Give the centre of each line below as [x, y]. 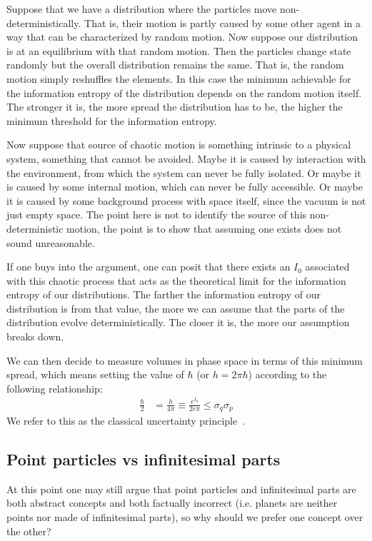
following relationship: [55, 388]
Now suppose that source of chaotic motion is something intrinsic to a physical [179, 145]
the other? [29, 531]
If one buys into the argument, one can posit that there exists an [149, 267]
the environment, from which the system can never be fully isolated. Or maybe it [184, 172]
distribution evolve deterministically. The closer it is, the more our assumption [178, 322]
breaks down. [35, 337]
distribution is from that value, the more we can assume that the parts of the [176, 308]
